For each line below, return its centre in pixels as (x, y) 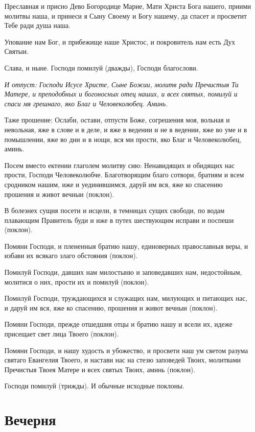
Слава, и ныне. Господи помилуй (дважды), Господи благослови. (101, 67)
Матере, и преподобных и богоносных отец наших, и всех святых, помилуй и (121, 94)
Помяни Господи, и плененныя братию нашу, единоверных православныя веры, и (126, 246)
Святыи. (17, 51)
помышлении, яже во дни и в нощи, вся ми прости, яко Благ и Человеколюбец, (123, 139)
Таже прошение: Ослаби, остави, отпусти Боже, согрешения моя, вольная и (117, 120)
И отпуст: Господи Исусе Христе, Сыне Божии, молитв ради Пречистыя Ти (122, 84)
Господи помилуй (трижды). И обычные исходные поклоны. (94, 386)
